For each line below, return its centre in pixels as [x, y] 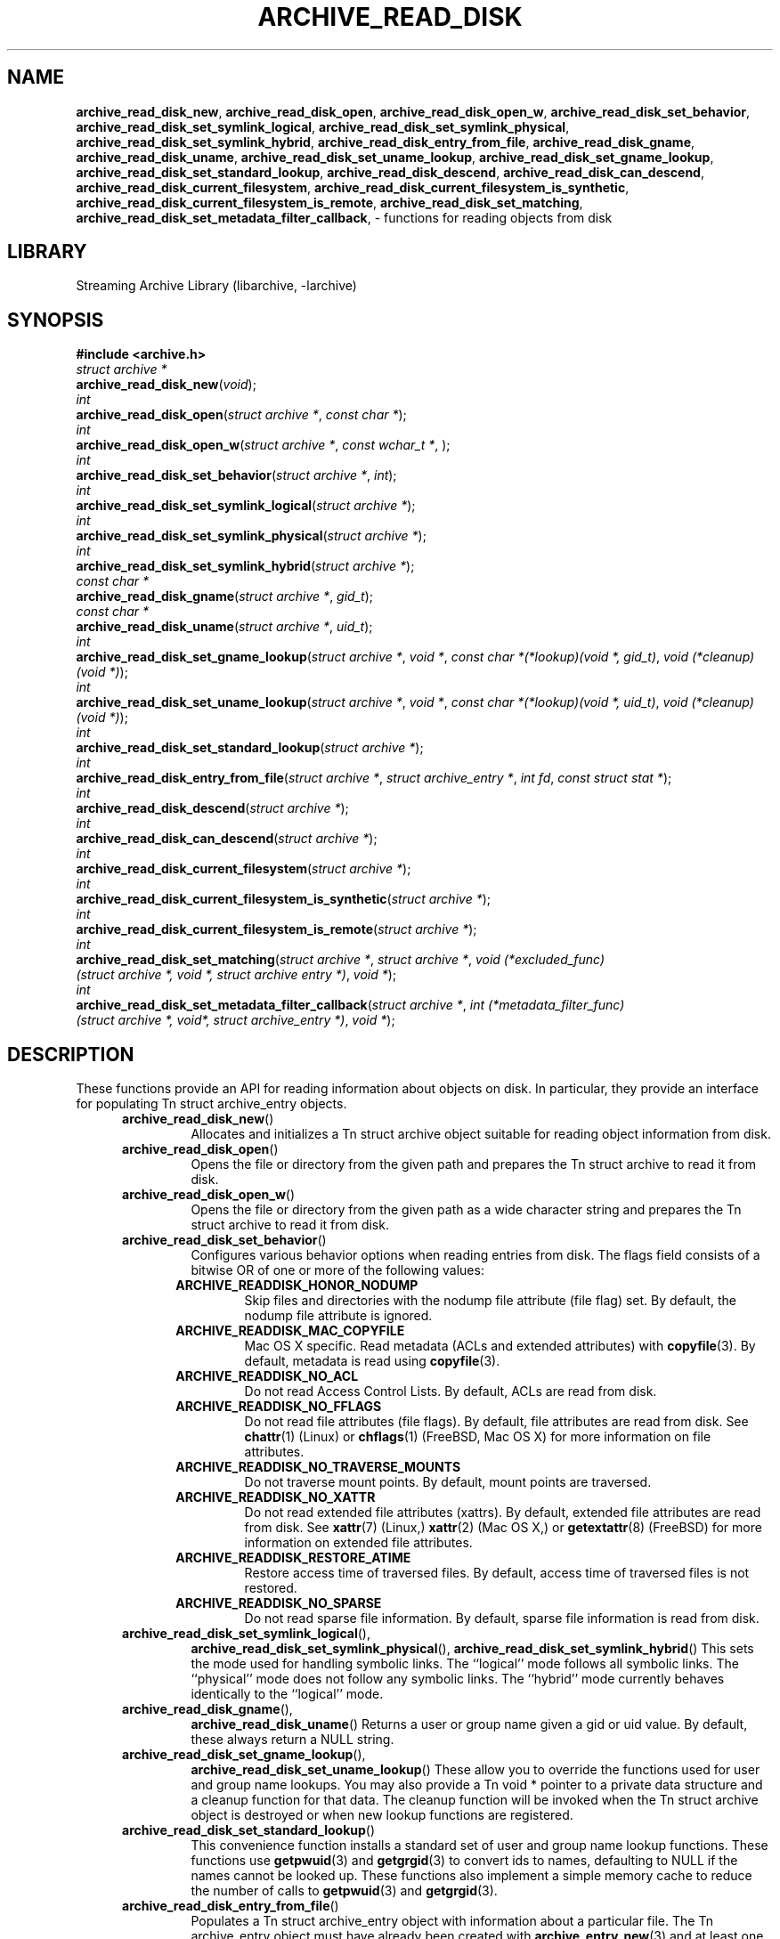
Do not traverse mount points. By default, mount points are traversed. [448, 1482]
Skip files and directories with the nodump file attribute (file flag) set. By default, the [491, 1301]
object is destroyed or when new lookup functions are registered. [382, 1815]
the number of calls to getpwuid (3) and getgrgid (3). [344, 1891]
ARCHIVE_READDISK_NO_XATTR [276, 1497]
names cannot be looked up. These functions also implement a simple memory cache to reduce [471, 1876]
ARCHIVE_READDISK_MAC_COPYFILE [290, 1331]
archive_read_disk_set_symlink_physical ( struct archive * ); [251, 536]
